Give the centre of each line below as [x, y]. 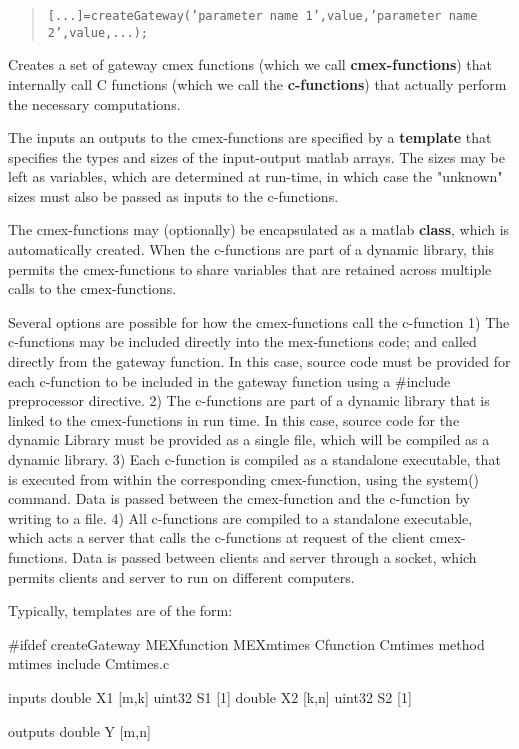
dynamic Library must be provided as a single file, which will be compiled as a [249, 439]
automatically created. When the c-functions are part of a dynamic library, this [251, 249]
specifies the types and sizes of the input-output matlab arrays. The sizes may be [256, 156]
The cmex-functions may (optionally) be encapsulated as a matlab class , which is [259, 229]
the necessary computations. [94, 103]
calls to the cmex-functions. [92, 288]
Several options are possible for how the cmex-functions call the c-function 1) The [259, 321]
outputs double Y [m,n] [79, 730]
